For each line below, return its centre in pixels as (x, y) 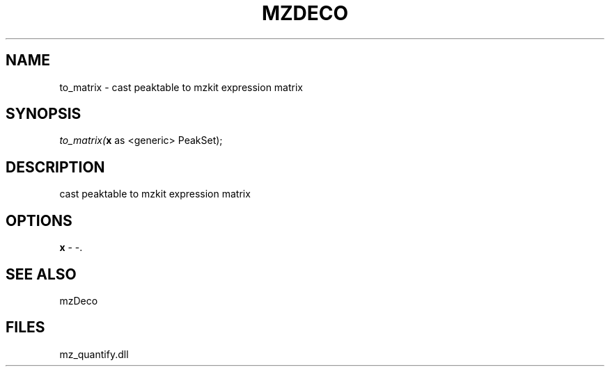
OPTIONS (39, 220)
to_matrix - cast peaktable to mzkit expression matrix (181, 87)
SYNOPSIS (44, 114)
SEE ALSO (41, 274)
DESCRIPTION (55, 167)
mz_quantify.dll (94, 354)
